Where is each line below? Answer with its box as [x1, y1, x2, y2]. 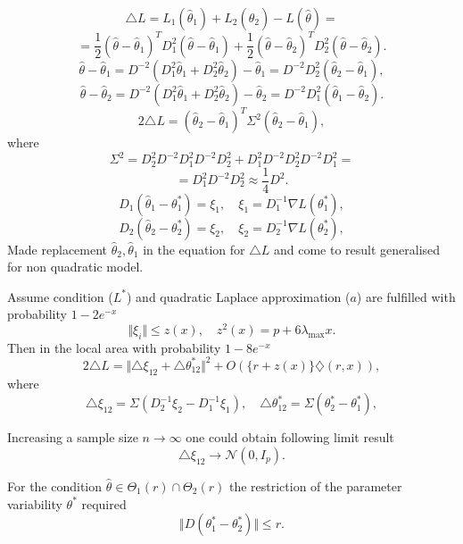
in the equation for [143, 239, 245, 258]
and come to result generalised [273, 239, 441, 258]
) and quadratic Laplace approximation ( [127, 287, 351, 305]
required [81, 494, 127, 513]
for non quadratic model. [7, 257, 144, 276]
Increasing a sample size [7, 428, 138, 447]
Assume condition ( [7, 287, 113, 305]
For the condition [7, 476, 103, 495]
